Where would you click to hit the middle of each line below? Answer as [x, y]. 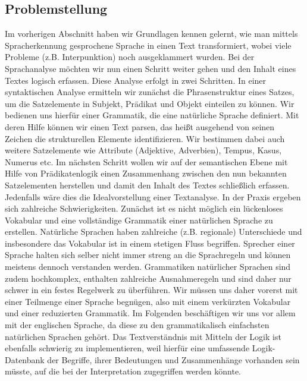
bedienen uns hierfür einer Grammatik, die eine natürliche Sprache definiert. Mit [152, 115]
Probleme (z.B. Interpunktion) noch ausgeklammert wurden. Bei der [130, 57]
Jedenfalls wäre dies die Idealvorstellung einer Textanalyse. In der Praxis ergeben [153, 196]
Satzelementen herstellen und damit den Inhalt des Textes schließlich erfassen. [147, 185]
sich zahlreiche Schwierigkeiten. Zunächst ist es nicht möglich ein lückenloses [144, 208]
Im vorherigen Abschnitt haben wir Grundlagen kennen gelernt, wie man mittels [151, 34]
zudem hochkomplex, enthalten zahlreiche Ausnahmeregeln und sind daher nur [148, 278]
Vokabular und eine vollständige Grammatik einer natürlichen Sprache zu [139, 220]
